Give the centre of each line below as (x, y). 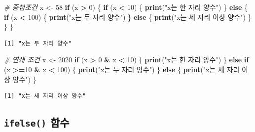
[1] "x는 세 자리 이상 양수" (45, 96)
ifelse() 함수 (37, 122)
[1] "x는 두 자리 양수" (38, 43)
